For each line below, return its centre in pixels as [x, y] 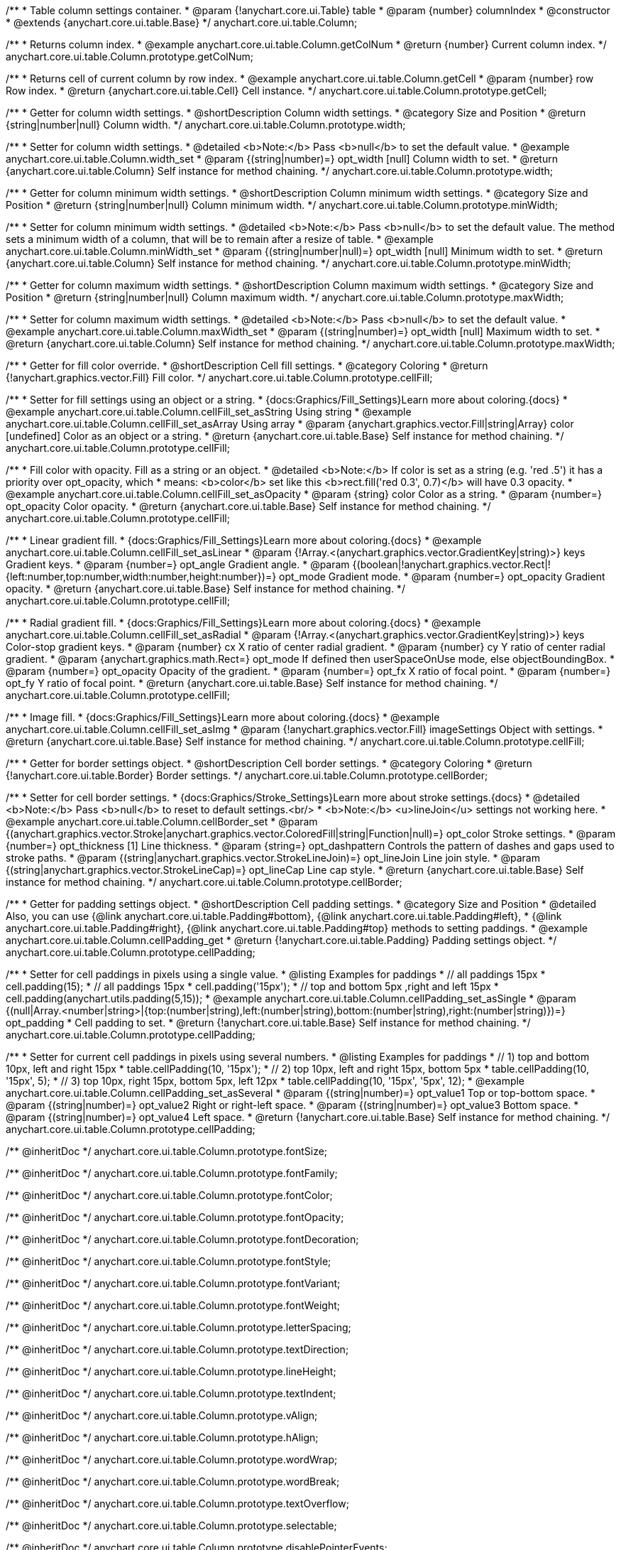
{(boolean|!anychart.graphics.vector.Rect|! [451, 564]
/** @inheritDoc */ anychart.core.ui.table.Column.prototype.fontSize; [167, 1151]
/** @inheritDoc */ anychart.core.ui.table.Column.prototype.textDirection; [177, 1349]
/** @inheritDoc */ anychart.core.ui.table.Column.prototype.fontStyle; [169, 1261]
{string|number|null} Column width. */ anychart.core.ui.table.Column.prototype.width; [206, 125]
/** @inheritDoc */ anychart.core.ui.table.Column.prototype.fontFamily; [172, 1173]
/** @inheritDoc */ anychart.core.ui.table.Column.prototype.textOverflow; [177, 1503]
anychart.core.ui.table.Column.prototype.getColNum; [130, 56]
